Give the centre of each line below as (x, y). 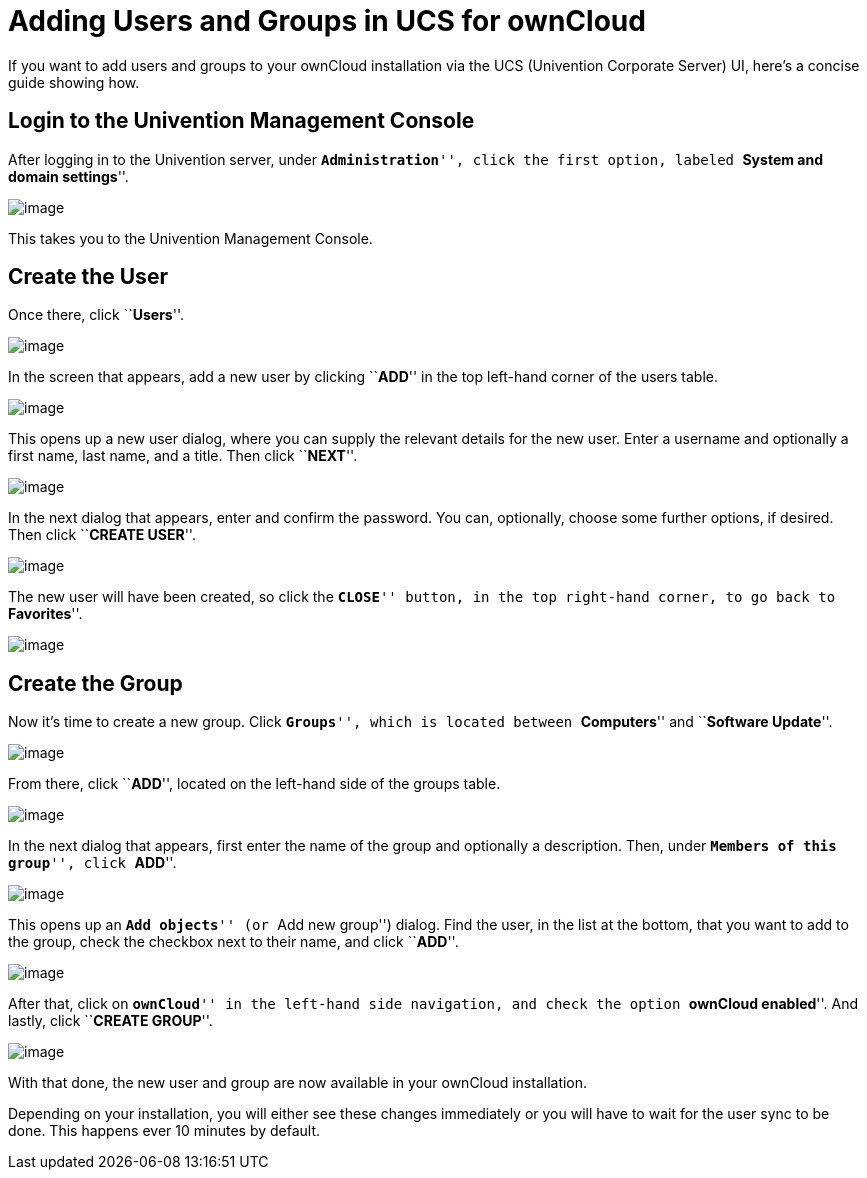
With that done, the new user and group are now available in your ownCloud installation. (298, 1083)
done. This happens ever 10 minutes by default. (164, 1131)
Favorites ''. (45, 614)
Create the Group (95, 683)
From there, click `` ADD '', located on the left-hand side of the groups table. (254, 784)
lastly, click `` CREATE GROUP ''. (110, 1021)
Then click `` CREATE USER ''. (102, 535)
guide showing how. (74, 82)
